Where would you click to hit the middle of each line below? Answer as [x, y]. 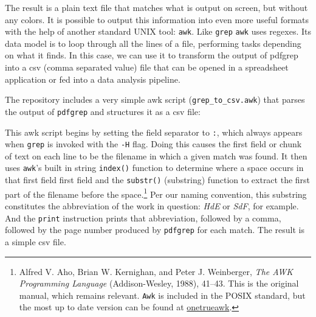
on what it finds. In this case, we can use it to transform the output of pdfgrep [152, 55]
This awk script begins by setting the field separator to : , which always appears [154, 132]
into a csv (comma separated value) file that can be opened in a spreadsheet [147, 67]
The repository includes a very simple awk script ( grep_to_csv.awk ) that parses [155, 99]
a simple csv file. [36, 241]
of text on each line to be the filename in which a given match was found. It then [156, 155]
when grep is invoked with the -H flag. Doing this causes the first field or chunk [153, 144]
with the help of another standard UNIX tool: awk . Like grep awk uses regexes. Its [158, 31]
